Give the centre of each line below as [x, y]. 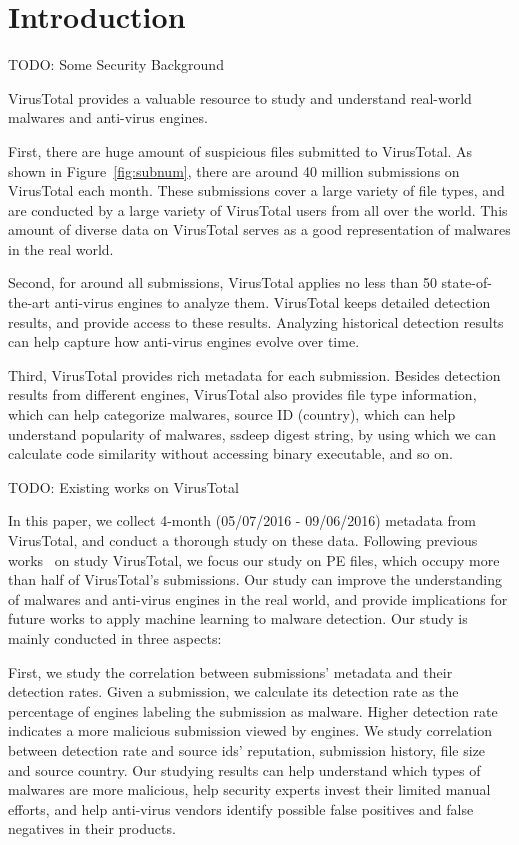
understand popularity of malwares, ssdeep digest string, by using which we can [252, 433]
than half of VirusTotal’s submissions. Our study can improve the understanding [255, 579]
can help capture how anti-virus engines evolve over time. [184, 341]
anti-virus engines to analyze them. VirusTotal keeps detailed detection [272, 302]
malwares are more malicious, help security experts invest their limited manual [249, 789]
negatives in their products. [92, 828]
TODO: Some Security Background [116, 64]
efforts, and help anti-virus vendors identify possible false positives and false [241, 808]
